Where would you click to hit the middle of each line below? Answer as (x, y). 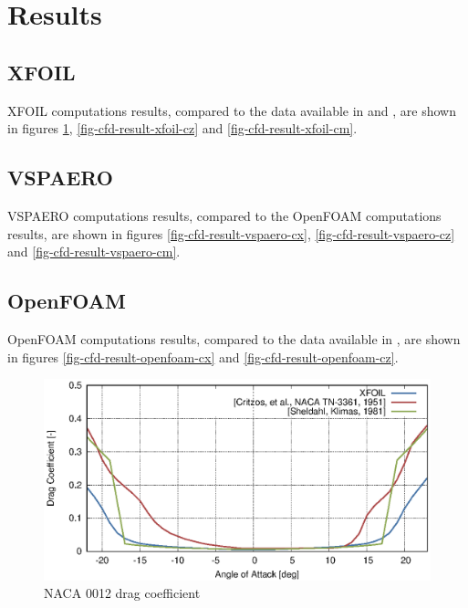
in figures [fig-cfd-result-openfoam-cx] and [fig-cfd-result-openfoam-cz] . (203, 356)
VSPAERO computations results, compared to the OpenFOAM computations (224, 215)
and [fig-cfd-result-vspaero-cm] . (94, 252)
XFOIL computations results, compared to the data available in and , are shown (232, 110)
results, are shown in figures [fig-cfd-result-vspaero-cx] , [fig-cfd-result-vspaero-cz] (231, 233)
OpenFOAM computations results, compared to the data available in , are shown (234, 338)
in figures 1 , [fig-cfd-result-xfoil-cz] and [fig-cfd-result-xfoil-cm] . (182, 128)
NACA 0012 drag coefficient (122, 593)
